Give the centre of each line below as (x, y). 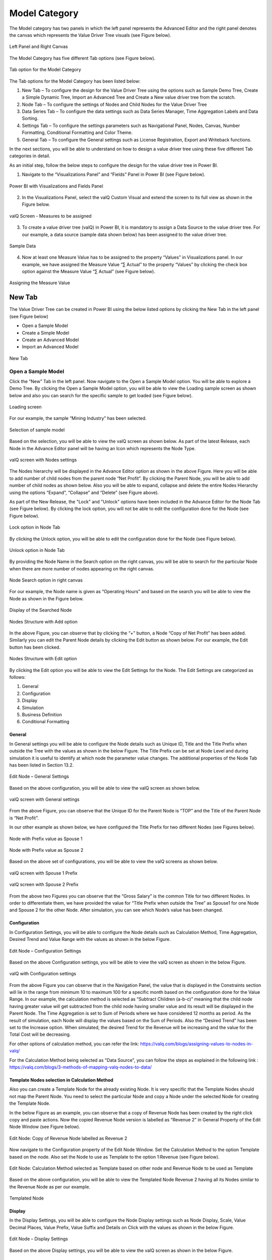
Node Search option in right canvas (46, 580)
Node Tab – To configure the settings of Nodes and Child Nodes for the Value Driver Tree (115, 104)
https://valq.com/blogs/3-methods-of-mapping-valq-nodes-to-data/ (81, 1067)
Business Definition (42, 714)
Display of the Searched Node (41, 610)
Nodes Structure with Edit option (43, 659)
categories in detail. (30, 156)
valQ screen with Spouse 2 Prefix (44, 885)
